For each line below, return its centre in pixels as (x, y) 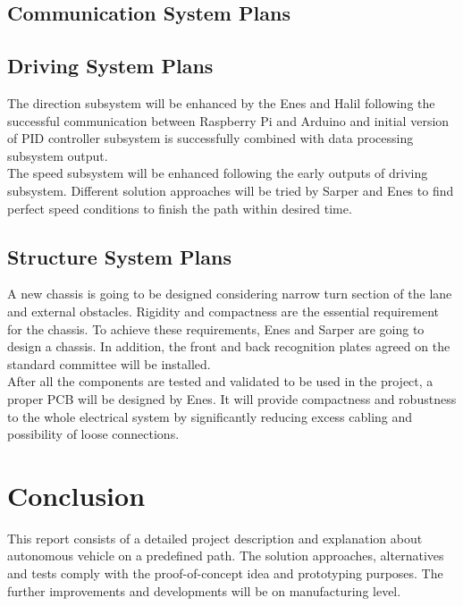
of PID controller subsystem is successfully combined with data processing (210, 138)
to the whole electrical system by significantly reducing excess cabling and (210, 416)
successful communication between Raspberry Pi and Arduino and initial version (228, 120)
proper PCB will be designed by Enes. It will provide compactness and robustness (232, 398)
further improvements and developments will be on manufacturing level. (204, 590)
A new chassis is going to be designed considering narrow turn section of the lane (230, 294)
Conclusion (76, 495)
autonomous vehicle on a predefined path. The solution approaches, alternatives (226, 555)
